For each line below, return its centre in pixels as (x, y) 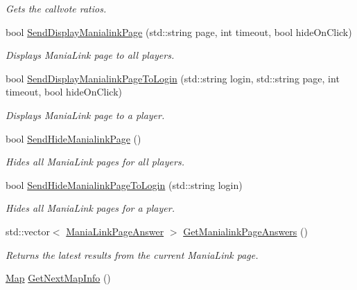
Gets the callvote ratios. (56, 8)
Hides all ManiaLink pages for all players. (95, 162)
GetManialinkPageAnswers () (245, 231)
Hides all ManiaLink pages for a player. (90, 208)
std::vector (28, 231)
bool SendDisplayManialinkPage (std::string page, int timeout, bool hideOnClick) (179, 31)
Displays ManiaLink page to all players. (90, 55)
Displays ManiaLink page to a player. (85, 115)
